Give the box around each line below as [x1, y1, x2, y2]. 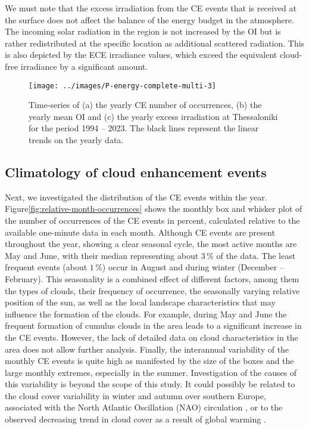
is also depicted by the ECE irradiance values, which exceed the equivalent [5, 48, 277, 61]
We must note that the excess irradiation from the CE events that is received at [5, 2, 296, 14]
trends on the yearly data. [29, 134, 124, 146]
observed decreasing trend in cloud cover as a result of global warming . [5, 413, 266, 425]
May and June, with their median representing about [5, 249, 199, 261]
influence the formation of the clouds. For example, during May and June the [5, 307, 287, 320]
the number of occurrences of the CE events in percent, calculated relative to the [5, 214, 300, 226]
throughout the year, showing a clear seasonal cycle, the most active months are [5, 237, 297, 250]
